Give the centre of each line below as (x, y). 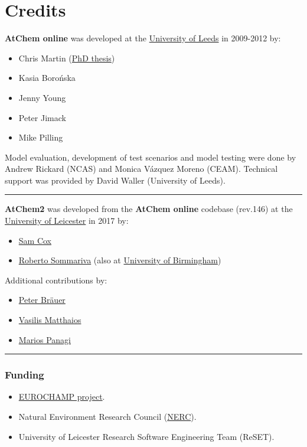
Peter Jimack (42, 117)
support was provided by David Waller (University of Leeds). (115, 180)
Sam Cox (35, 240)
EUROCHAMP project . (62, 397)
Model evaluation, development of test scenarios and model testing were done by (151, 157)
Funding (25, 375)
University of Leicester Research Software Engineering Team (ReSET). (146, 436)
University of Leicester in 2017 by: (67, 221)
